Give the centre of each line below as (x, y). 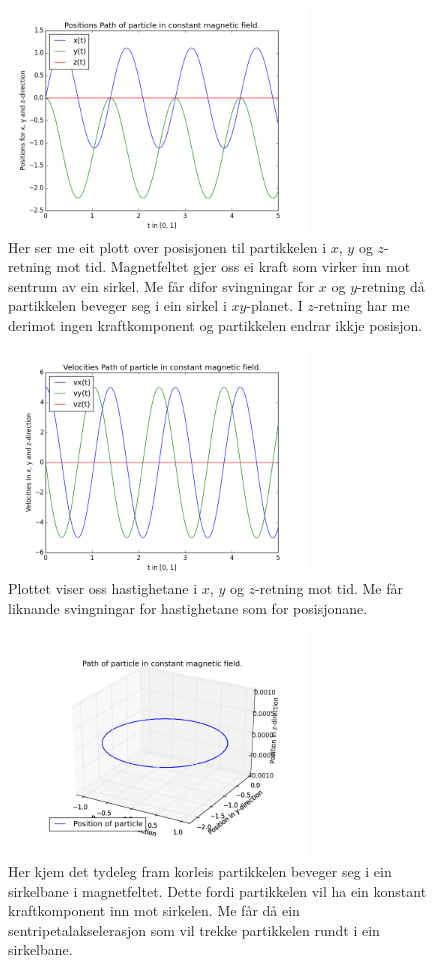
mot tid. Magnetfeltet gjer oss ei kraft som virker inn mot (233, 266)
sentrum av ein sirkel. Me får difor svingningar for (161, 285)
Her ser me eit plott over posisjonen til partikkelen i (167, 246)
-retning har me (361, 305)
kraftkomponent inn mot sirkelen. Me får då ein (154, 910)
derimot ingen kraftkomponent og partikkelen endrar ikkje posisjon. (215, 324)
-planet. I (274, 305)
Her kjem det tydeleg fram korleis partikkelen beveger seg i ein (200, 870)
